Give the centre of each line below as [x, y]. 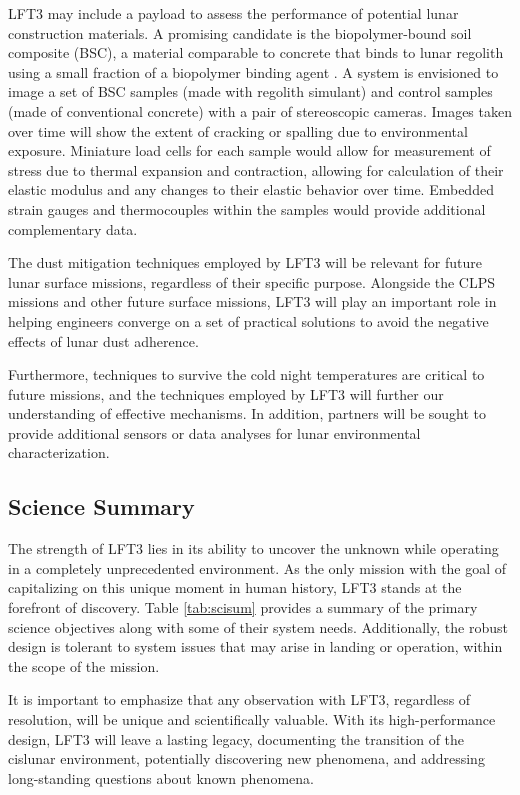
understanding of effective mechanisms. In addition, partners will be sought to [247, 413]
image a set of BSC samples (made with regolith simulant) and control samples [250, 91]
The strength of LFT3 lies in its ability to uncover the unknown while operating [253, 548]
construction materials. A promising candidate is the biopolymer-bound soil [240, 32]
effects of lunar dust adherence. [103, 340]
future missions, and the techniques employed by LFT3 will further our [226, 393]
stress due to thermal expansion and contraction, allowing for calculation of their [256, 169]
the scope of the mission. [84, 665]
